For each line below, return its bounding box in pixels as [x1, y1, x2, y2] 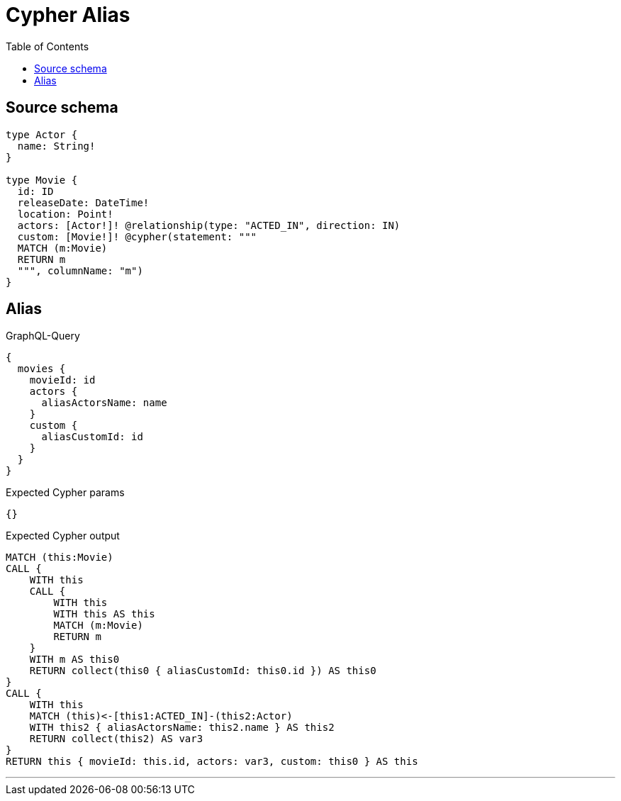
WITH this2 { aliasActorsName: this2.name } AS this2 [29, 722, 335, 734]
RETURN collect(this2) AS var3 [29, 733, 203, 745]
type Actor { [6, 128, 78, 140]
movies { [17, 363, 66, 375]
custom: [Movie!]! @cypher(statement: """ [17, 230, 257, 242]
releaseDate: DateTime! [17, 196, 150, 208]
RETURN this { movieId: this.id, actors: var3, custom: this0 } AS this [6, 756, 418, 768]
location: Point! [17, 208, 113, 220]
